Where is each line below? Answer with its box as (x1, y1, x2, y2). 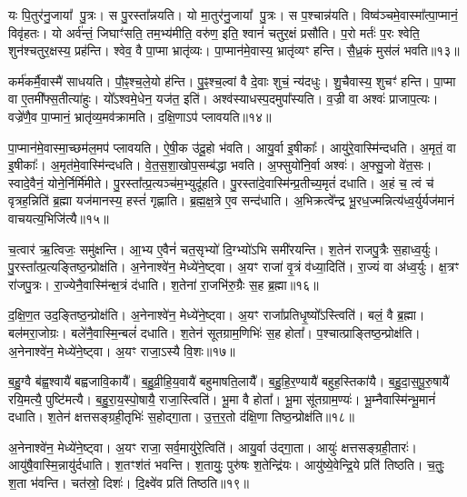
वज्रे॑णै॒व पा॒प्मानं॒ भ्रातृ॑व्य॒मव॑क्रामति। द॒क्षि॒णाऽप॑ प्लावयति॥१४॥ (8, 106, 272, 125)
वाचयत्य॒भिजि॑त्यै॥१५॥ (8, 208, 109, 227)
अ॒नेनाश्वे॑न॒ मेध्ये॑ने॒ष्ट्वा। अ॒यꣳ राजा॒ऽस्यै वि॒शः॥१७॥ (8, 341, 235, 360)
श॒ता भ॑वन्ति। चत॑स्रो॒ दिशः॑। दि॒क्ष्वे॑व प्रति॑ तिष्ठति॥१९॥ (8, 473, 250, 492)
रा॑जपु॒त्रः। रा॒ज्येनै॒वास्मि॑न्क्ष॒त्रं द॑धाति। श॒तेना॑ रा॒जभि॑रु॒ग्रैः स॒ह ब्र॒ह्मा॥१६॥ (8, 274, 319, 293)
